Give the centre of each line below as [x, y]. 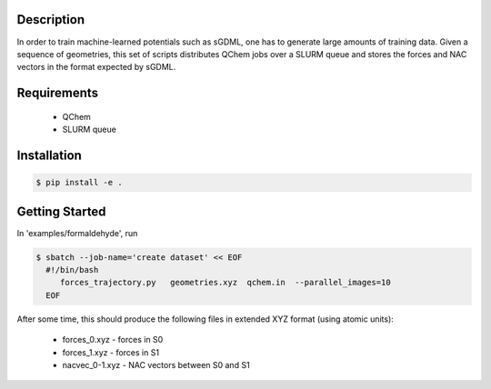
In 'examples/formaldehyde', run [77, 233]
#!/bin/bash [72, 269]
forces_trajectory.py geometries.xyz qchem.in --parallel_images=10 [225, 283]
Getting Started [61, 211]
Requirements [58, 93]
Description [51, 20]
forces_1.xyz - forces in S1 [110, 352]
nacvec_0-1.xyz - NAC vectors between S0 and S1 [156, 364]
